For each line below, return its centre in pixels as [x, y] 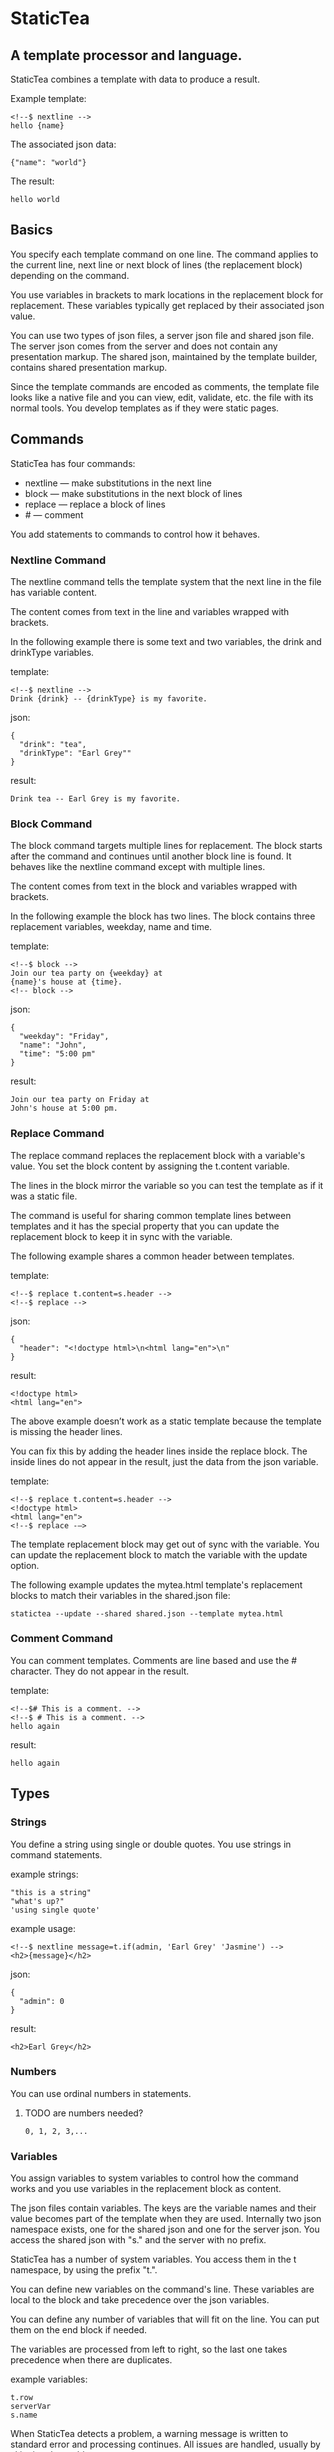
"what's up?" [37, 1901]
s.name [24, 2415]
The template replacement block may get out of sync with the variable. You [165, 1544]
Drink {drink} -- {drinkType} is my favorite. [109, 698]
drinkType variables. [52, 652]
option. [25, 1565]
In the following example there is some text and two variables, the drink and [166, 641]
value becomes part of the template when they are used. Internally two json [166, 2219]
